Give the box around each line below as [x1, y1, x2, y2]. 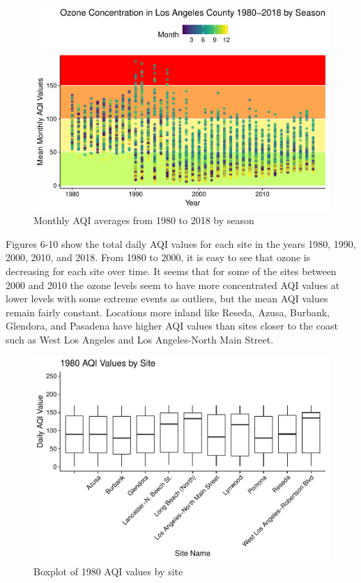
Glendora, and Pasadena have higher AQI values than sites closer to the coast [6, 318, 338, 333]
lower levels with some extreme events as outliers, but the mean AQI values [6, 291, 328, 306]
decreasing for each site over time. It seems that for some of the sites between [6, 263, 337, 278]
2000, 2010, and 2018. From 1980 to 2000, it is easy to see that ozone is [6, 250, 311, 265]
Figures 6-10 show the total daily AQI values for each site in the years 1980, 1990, [6, 236, 356, 251]
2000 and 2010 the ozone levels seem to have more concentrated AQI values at [6, 277, 340, 292]
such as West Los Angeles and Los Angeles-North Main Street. [6, 332, 274, 346]
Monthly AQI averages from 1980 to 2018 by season [33, 213, 254, 228]
